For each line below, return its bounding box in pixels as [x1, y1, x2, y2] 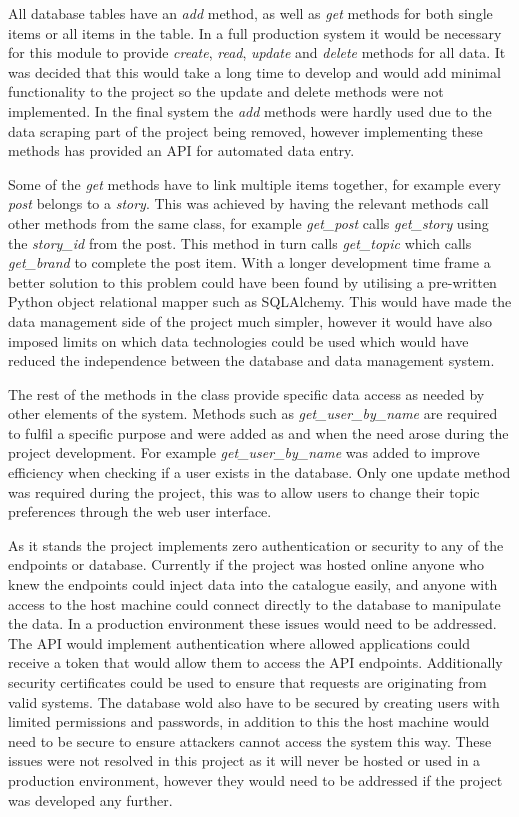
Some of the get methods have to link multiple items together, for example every [8, 173, 501, 194]
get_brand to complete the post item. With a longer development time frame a [8, 252, 491, 273]
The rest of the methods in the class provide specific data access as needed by [8, 383, 485, 404]
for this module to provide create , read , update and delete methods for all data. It [8, 42, 506, 63]
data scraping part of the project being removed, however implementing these [8, 120, 483, 141]
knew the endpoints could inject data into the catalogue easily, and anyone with [8, 574, 498, 595]
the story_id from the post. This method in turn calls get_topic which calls [8, 232, 472, 253]
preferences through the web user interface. [8, 501, 272, 522]
